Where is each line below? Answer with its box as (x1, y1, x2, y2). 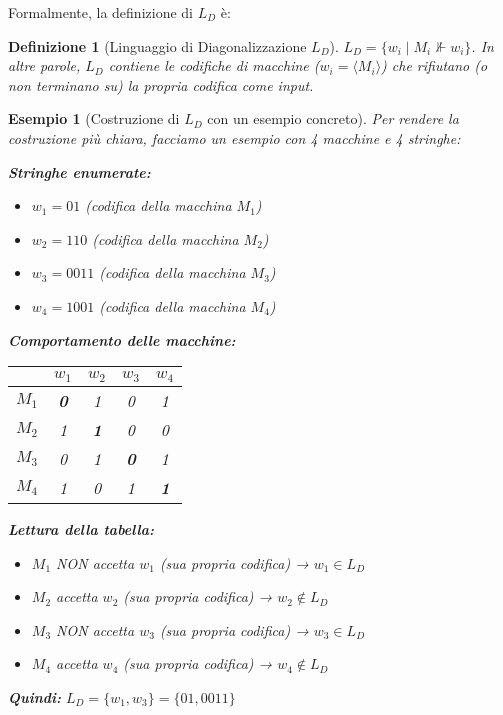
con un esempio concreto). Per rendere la (207, 108, 459, 129)
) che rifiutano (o (381, 55, 488, 76)
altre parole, (8, 55, 81, 76)
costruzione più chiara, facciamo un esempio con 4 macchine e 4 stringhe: (8, 127, 461, 148)
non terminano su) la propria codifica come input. (8, 74, 314, 95)
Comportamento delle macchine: (8, 329, 236, 350)
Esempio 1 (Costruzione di (8, 108, 180, 129)
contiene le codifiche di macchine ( (108, 55, 320, 76)
